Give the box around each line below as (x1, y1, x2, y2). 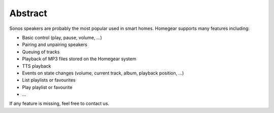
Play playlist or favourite (22, 84, 73, 90)
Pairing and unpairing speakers (22, 42, 87, 48)
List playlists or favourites (22, 77, 76, 83)
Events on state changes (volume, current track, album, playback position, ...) (22, 70, 184, 76)
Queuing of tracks (22, 49, 60, 55)
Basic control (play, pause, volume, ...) (22, 34, 102, 41)
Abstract (9, 8, 48, 19)
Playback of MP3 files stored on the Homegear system (22, 56, 136, 62)
